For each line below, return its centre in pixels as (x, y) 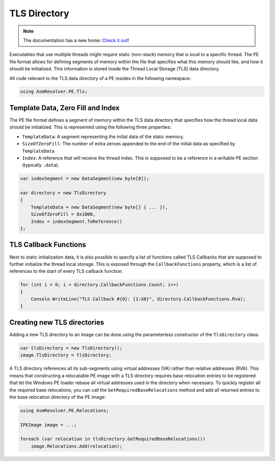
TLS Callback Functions (48, 245)
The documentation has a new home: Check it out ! (76, 40)
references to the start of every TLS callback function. (66, 271)
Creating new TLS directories (57, 322)
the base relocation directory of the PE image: (58, 397)
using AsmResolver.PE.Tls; (54, 92)
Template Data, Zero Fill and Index (64, 108)
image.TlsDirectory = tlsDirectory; (66, 355)
